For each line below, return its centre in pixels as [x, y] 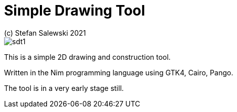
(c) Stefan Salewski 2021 [45, 33]
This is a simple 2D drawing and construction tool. [87, 57]
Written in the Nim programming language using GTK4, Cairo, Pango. [119, 72]
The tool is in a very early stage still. [64, 88]
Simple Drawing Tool [75, 11]
